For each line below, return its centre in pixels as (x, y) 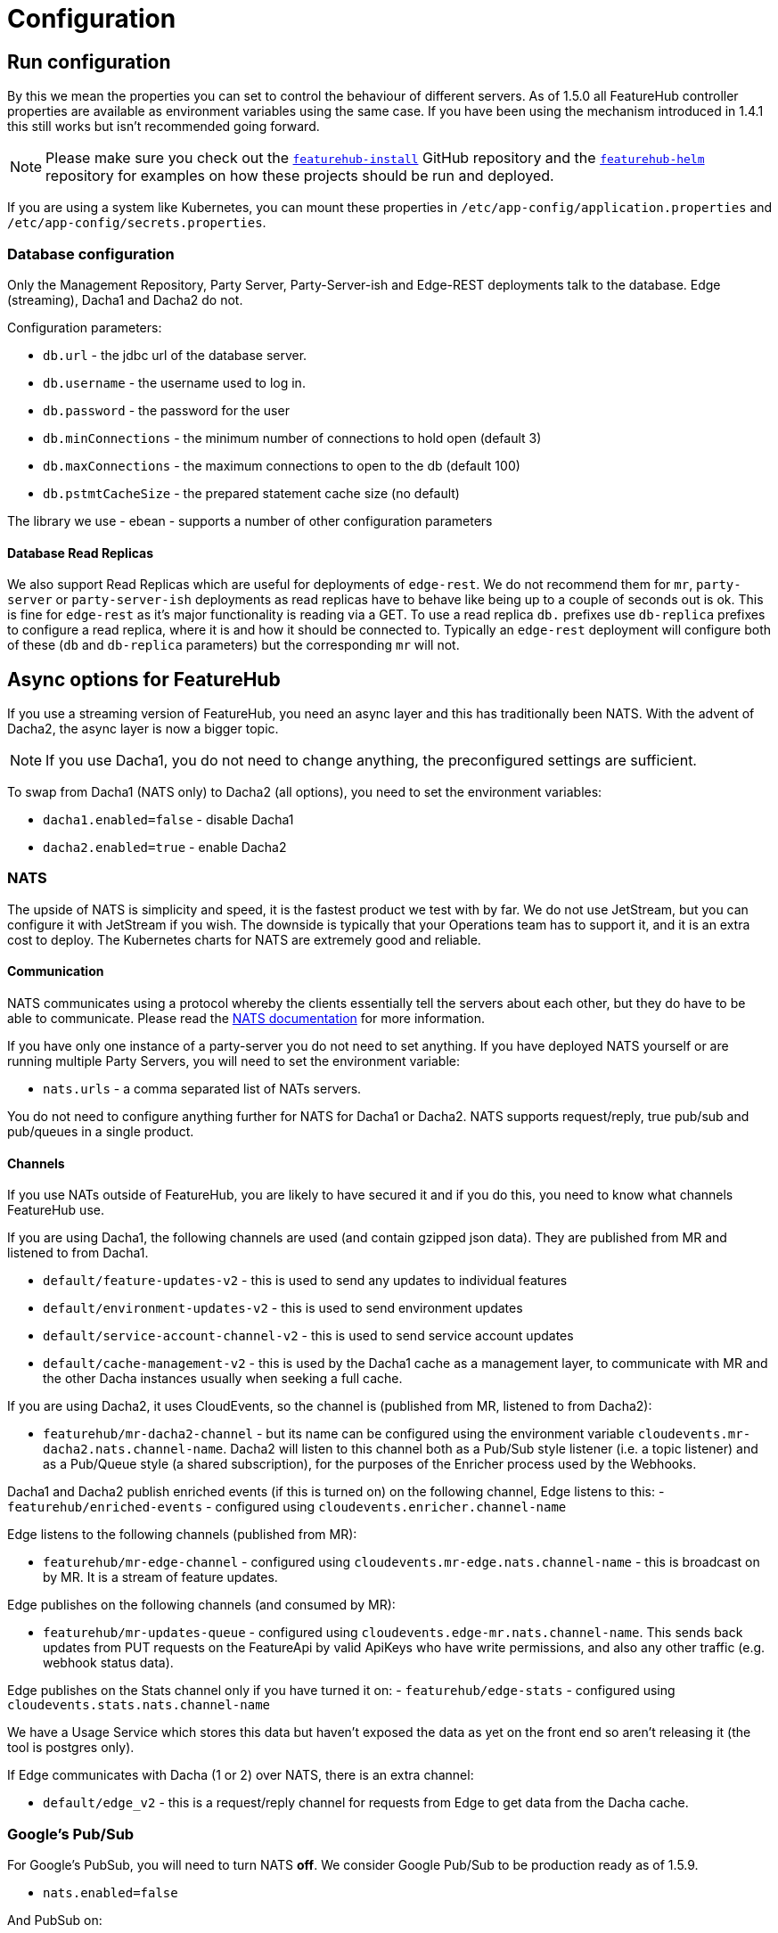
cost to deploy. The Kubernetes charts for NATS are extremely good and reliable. (244, 939)
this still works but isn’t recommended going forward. (164, 127)
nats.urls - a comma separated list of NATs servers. (202, 1088)
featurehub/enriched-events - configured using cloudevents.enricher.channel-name (287, 1507)
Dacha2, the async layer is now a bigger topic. (143, 728)
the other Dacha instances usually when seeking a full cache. (223, 1379)
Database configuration (91, 254)
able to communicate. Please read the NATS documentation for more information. (246, 1018)
